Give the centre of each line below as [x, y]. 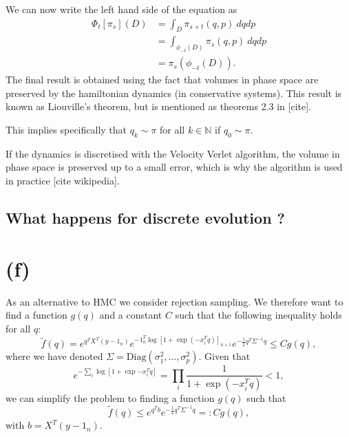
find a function [36, 315]
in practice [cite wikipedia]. [63, 180]
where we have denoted [54, 356]
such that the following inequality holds [258, 315]
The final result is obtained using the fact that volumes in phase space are [162, 79]
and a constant [131, 315]
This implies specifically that [66, 130]
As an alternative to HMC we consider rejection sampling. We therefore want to [174, 301]
